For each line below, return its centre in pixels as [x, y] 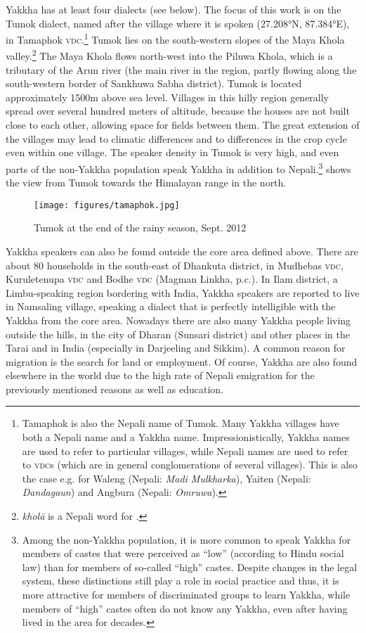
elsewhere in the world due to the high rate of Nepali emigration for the [160, 375]
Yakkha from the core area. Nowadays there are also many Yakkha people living [178, 320]
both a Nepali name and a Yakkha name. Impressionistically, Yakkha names [186, 437]
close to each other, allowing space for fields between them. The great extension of [183, 125]
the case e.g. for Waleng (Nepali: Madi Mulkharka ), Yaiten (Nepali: [166, 478]
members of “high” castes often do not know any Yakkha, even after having [185, 608]
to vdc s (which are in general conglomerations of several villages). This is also [190, 465]
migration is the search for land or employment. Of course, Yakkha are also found [182, 361]
